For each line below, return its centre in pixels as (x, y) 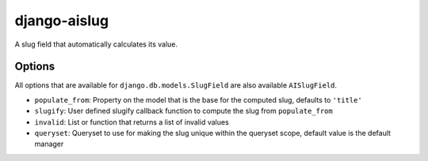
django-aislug (62, 21)
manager (49, 144)
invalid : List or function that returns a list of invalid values (132, 122)
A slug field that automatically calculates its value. (96, 44)
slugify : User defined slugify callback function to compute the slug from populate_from (183, 111)
